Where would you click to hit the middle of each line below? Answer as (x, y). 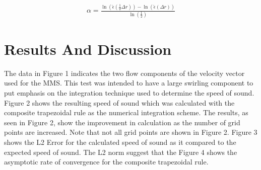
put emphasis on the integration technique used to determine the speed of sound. (129, 92)
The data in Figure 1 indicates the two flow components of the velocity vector (124, 73)
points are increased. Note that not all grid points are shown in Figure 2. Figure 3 (131, 132)
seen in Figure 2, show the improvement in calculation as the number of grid (122, 122)
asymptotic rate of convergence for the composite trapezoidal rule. (106, 162)
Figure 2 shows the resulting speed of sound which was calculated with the (119, 102)
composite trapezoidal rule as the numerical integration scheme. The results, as (126, 112)
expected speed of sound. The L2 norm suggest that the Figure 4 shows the (121, 152)
